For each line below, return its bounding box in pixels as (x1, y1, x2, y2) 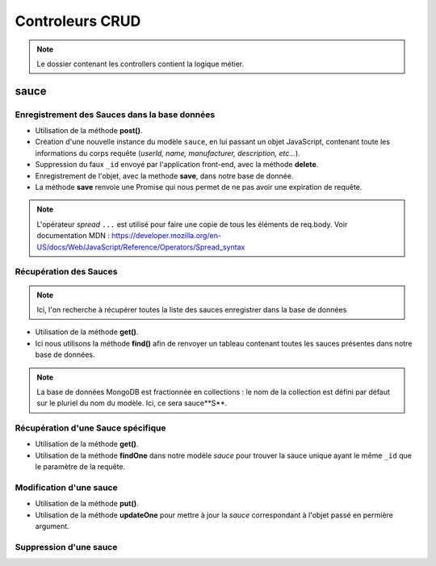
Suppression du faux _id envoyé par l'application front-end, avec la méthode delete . (35, 160, 319, 170)
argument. (35, 522, 70, 531)
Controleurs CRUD (15, 12, 141, 30)
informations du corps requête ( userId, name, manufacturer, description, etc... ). (35, 148, 300, 157)
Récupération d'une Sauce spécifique (15, 422, 166, 434)
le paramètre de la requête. (35, 462, 126, 472)
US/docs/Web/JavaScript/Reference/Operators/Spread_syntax (36, 242, 245, 252)
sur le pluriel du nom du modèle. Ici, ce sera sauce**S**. (36, 398, 228, 408)
